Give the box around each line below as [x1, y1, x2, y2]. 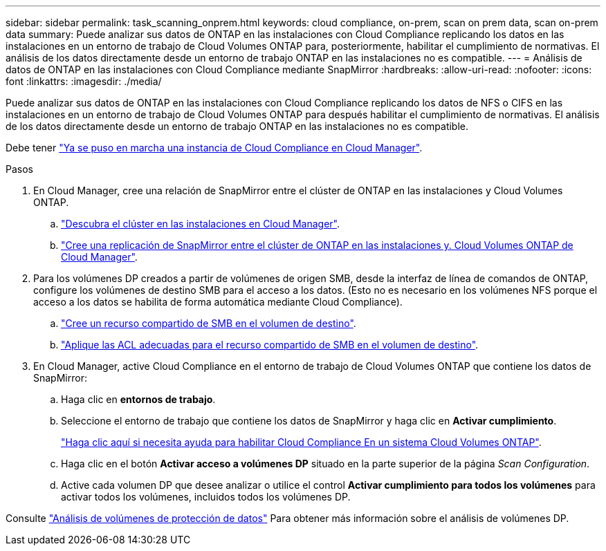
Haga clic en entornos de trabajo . [61, 393, 216, 405]
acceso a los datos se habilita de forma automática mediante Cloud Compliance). [33, 296, 403, 308]
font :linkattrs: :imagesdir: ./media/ [6, 75, 162, 87]
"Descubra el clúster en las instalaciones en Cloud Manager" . [61, 218, 340, 230]
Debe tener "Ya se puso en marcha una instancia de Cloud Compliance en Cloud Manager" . [6, 142, 423, 153]
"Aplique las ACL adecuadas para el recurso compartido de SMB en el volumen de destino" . [61, 339, 479, 351]
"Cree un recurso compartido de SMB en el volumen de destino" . [61, 317, 356, 329]
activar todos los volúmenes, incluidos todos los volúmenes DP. [61, 491, 351, 503]
